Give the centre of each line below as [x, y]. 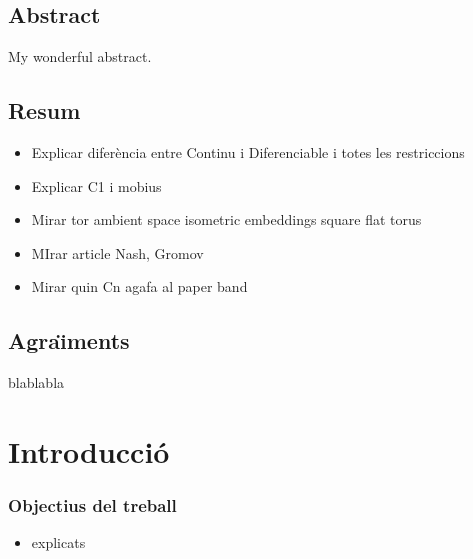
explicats [58, 542]
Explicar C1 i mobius [96, 185]
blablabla [36, 382]
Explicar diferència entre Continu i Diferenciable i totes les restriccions [248, 152]
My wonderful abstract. [80, 56]
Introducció [89, 450]
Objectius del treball [92, 505]
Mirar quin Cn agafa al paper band [139, 286]
